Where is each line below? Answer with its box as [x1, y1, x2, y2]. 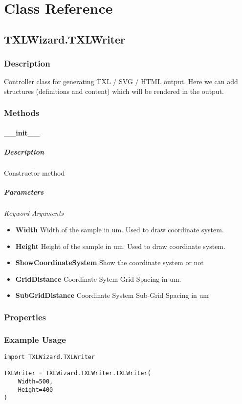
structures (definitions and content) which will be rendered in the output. [4, 86, 224, 96]
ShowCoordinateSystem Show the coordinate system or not [15, 257, 204, 268]
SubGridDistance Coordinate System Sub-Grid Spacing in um [15, 290, 209, 300]
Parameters [4, 187, 44, 197]
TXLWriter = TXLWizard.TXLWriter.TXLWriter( [4, 370, 151, 377]
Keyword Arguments [4, 208, 64, 218]
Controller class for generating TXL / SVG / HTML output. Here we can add [4, 76, 238, 87]
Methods [4, 107, 40, 119]
